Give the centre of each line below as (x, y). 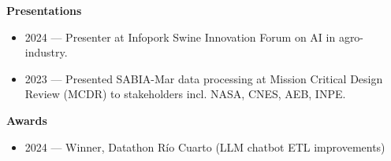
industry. (46, 52)
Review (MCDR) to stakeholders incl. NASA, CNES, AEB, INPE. (185, 94)
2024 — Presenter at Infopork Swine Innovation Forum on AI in (180, 37)
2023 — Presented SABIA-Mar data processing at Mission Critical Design (204, 78)
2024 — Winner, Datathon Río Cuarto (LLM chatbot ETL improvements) (205, 146)
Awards (27, 120)
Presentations (44, 10)
